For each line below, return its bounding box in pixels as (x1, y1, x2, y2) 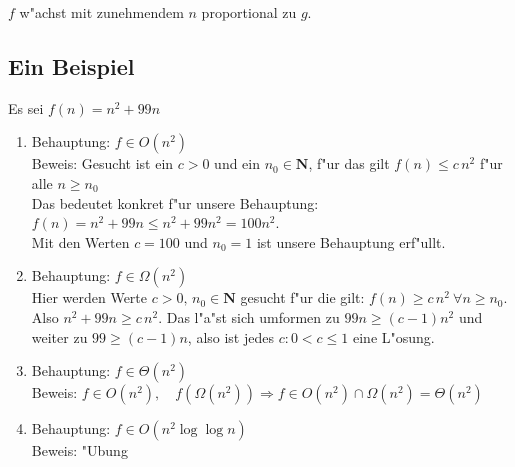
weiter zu (31, 326, 88, 347)
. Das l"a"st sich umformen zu (158, 306, 340, 327)
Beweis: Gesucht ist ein (31, 153, 174, 174)
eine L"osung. (352, 326, 435, 347)
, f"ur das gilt (308, 153, 390, 174)
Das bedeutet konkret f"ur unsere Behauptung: (31, 192, 319, 213)
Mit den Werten (31, 231, 130, 252)
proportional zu (201, 2, 297, 22)
